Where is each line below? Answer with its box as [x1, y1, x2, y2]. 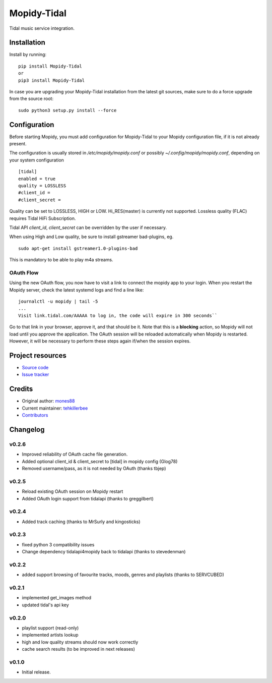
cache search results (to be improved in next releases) [22, 646, 135, 652]
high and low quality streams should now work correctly [22, 639, 139, 645]
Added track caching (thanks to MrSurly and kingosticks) [22, 519, 141, 525]
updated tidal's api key [22, 602, 69, 608]
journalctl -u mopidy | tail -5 [18, 299, 98, 305]
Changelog [9, 425, 45, 434]
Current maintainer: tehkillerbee [22, 405, 88, 411]
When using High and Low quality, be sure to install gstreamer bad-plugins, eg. [9, 234, 174, 240]
